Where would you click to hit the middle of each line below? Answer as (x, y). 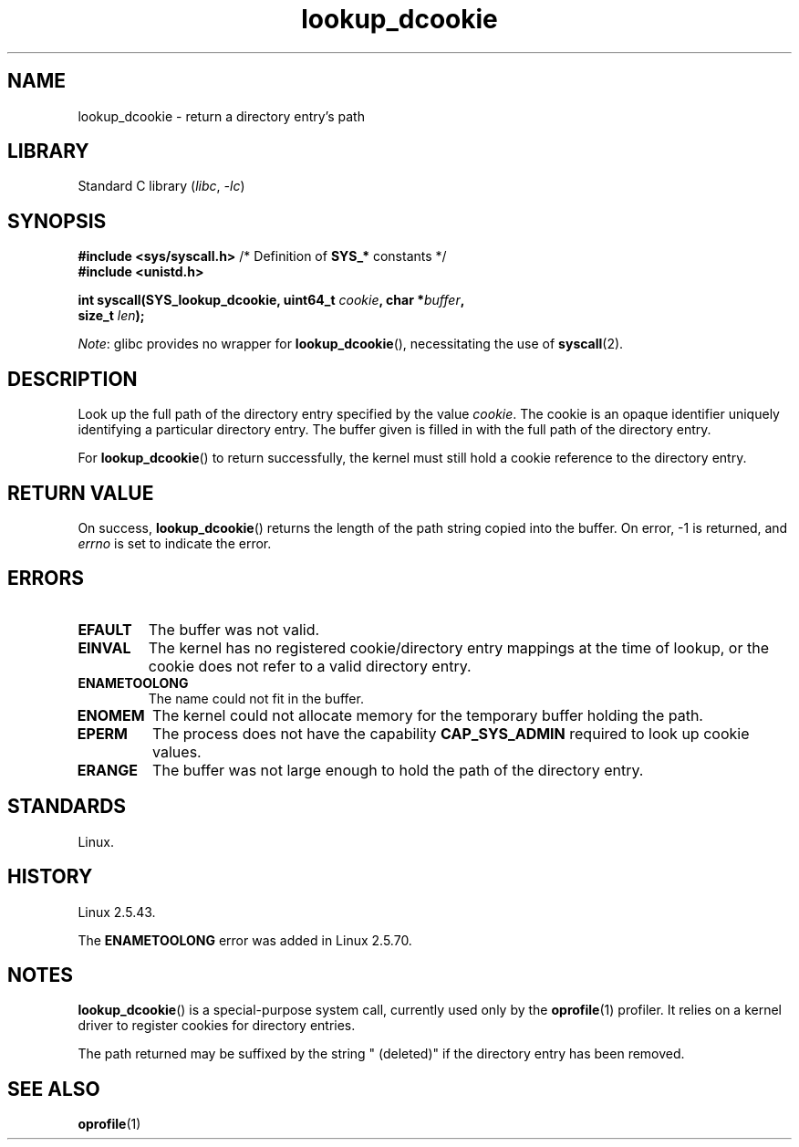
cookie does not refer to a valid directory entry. (310, 666)
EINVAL (104, 647)
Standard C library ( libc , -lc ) (161, 186)
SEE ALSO (54, 1089)
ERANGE (107, 770)
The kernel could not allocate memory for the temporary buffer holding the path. (428, 715)
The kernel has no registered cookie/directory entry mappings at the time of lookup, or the (458, 647)
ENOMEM (111, 715)
